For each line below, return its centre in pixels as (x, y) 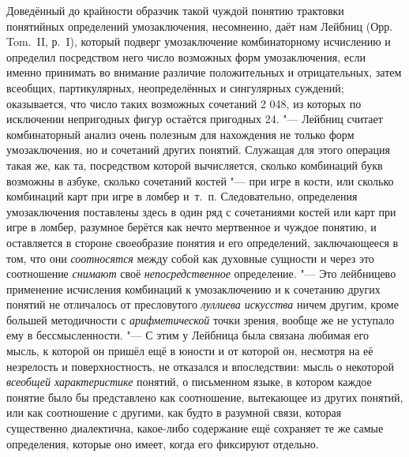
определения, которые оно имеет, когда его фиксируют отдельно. (163, 443)
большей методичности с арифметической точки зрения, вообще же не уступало (201, 319)
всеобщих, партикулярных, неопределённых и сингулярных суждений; (175, 87)
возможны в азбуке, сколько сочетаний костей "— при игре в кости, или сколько (200, 180)
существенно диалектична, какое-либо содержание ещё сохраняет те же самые (195, 428)
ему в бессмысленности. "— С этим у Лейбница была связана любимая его (188, 335)
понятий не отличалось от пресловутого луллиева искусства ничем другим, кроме (203, 304)
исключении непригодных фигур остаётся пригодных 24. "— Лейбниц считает (195, 119)
